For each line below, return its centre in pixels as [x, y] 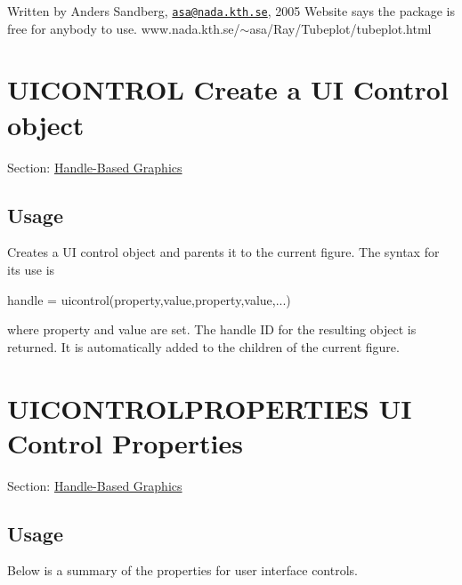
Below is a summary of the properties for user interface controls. [182, 570]
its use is [31, 269]
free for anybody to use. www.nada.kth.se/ [124, 28]
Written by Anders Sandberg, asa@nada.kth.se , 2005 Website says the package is [231, 11]
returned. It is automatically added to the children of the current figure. [203, 346]
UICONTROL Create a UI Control [228, 89]
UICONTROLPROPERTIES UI [210, 408]
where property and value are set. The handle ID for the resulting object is [212, 329]
